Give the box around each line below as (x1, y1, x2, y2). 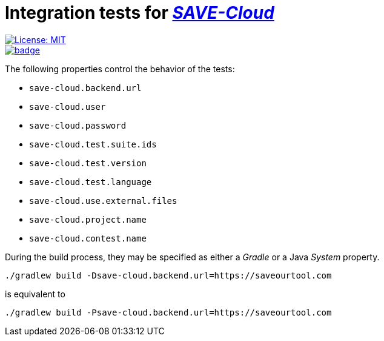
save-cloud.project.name (29, 214, 147, 225)
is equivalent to (5, 288, 65, 299)
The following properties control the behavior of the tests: (5, 63, 235, 74)
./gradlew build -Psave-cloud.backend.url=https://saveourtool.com (5, 307, 332, 317)
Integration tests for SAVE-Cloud (5, 2, 274, 23)
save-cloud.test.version (29, 158, 147, 168)
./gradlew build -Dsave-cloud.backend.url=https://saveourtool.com (5, 270, 332, 280)
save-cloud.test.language (29, 177, 152, 187)
